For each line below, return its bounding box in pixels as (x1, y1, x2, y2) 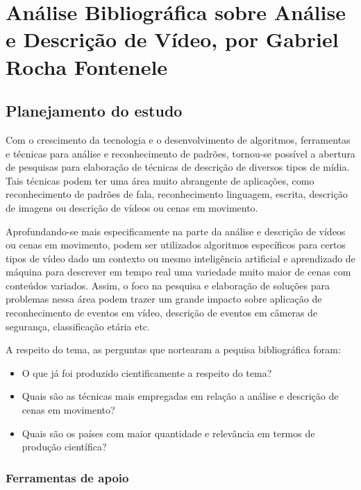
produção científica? (22, 439, 107, 454)
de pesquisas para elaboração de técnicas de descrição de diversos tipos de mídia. (6, 160, 350, 174)
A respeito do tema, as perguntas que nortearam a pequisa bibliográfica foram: (6, 342, 341, 357)
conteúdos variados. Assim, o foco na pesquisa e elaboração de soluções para (6, 278, 330, 292)
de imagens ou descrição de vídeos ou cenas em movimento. (6, 200, 258, 214)
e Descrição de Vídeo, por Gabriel (6, 25, 339, 53)
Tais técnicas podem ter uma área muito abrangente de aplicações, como (6, 173, 314, 187)
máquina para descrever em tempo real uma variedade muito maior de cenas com (6, 264, 351, 279)
